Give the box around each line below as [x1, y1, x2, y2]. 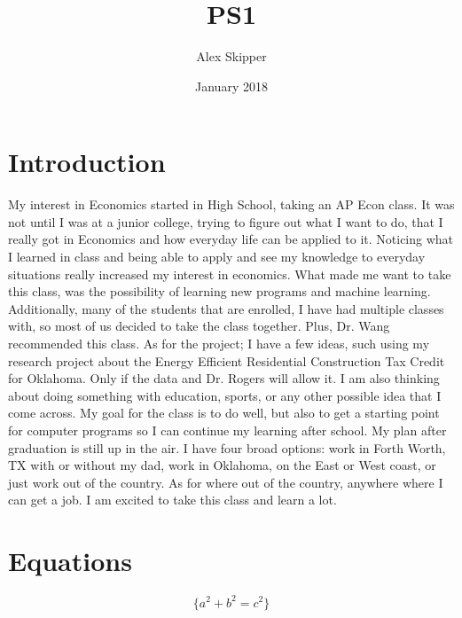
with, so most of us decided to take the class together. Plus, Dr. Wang [8, 317, 390, 335]
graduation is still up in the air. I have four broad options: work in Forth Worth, [8, 438, 446, 457]
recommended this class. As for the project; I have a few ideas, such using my [8, 334, 430, 352]
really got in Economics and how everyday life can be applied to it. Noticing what [8, 230, 454, 248]
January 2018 [195, 76, 268, 95]
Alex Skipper [196, 47, 267, 66]
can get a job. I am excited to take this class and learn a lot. [8, 490, 337, 509]
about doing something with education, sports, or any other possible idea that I [8, 386, 442, 404]
